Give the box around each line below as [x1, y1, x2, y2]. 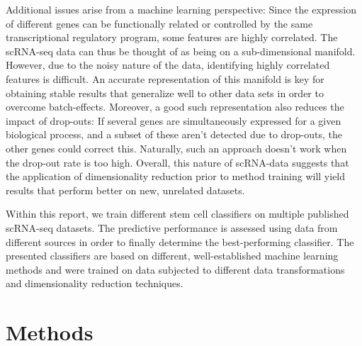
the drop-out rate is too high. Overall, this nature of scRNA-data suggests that [6, 155, 349, 169]
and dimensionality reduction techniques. [6, 276, 183, 291]
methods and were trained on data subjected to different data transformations [6, 262, 345, 277]
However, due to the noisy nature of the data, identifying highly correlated [6, 57, 330, 72]
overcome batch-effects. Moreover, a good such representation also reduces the [6, 99, 344, 114]
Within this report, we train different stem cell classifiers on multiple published [6, 206, 349, 221]
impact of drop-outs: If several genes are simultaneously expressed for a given [6, 113, 341, 128]
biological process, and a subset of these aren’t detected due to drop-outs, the [6, 127, 343, 142]
